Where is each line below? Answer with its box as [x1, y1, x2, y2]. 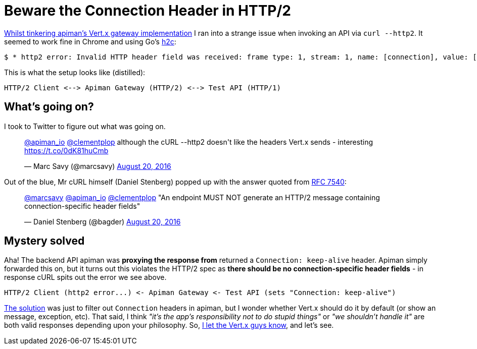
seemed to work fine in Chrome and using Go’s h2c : [4, 37, 176, 46]
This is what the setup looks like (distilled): [4, 68, 146, 77]
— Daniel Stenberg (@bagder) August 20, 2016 [24, 217, 181, 226]
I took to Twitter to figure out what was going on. [4, 122, 166, 131]
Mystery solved [4, 235, 85, 248]
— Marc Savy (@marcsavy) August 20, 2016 [24, 161, 171, 170]
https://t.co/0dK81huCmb [24, 146, 109, 155]
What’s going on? [4, 100, 94, 113]
